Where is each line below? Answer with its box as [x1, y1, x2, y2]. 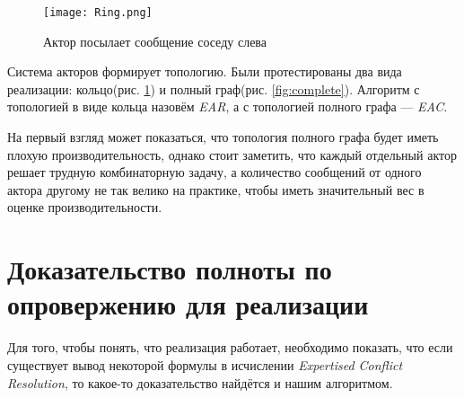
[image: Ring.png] [43, 6, 153, 19]
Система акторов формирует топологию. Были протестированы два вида [7, 62, 402, 81]
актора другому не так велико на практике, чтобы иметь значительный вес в [7, 180, 425, 199]
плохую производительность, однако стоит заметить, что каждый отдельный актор [7, 145, 457, 164]
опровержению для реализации [7, 286, 369, 323]
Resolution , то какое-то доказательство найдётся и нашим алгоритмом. [7, 373, 393, 392]
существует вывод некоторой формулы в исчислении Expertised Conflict [7, 355, 403, 374]
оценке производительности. [7, 198, 162, 217]
